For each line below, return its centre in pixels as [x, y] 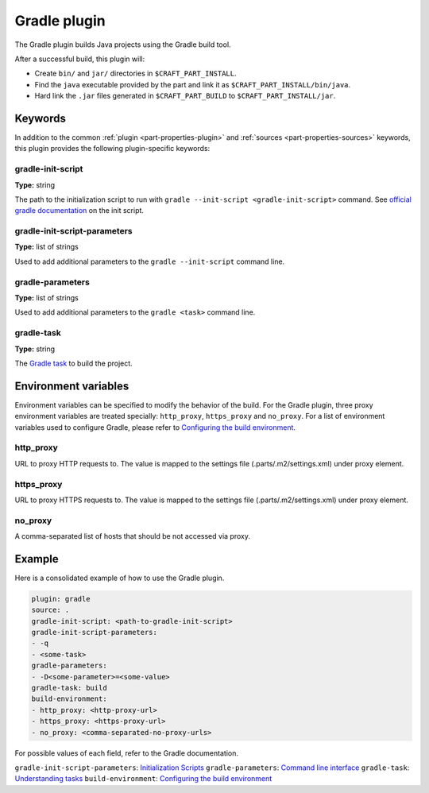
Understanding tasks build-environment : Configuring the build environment [143, 779]
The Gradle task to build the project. [73, 363]
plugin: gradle [61, 599]
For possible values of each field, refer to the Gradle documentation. [126, 753]
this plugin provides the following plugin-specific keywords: [112, 149]
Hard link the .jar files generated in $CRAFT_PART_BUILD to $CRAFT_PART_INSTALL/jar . [185, 96]
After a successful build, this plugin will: [80, 59]
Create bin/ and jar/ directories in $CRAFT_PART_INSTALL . [136, 73]
